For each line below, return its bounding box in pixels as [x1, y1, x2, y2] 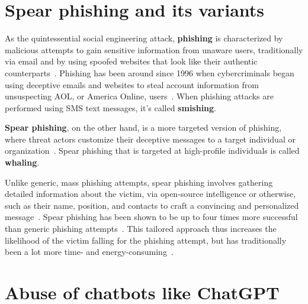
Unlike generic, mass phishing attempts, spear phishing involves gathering [5, 176, 273, 188]
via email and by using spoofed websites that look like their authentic [5, 55, 258, 67]
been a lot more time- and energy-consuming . [5, 245, 174, 258]
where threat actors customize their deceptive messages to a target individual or [5, 132, 296, 145]
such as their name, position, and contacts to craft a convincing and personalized [5, 199, 299, 211]
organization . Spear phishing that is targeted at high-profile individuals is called [5, 144, 300, 157]
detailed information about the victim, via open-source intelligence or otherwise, [5, 187, 296, 200]
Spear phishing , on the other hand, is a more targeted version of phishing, [5, 121, 282, 134]
